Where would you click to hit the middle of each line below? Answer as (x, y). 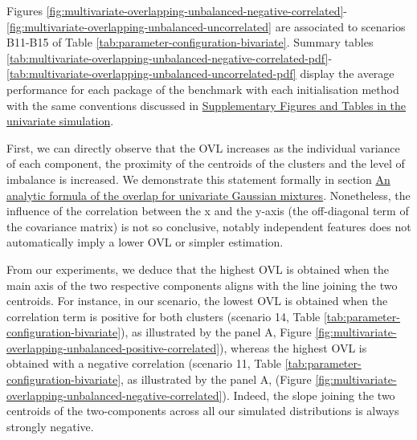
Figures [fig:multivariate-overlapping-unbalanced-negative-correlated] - (177, 10)
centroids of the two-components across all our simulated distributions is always (203, 411)
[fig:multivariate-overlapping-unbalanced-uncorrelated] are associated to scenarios (206, 26)
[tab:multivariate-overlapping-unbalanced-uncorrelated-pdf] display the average (200, 73)
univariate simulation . (60, 121)
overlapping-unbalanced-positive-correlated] (113, 347)
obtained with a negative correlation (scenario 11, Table (144, 363)
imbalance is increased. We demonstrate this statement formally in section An (198, 179)
